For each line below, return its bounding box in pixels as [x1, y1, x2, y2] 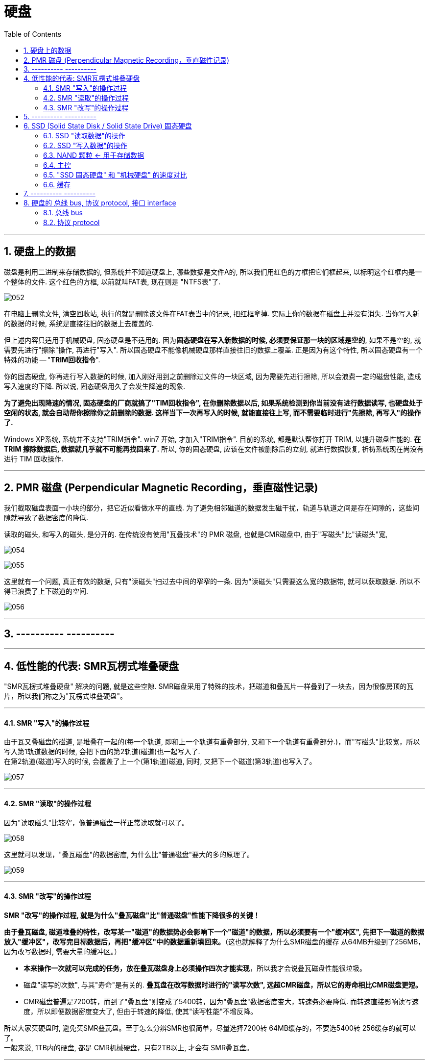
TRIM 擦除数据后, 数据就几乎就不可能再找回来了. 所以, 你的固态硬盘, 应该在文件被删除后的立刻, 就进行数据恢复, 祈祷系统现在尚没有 [4, 444, 424, 453]
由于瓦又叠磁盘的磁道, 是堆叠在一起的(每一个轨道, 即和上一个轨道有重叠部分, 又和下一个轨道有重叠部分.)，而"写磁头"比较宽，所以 [4, 737, 420, 746]
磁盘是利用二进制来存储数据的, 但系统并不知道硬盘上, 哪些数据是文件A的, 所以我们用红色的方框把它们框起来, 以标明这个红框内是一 [4, 267, 422, 276]
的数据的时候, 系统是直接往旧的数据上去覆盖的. [4, 319, 154, 328]
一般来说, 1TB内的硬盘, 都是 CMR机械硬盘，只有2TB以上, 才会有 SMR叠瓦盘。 [4, 1043, 253, 1052]
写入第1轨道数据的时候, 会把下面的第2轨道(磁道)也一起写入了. [4, 747, 200, 756]
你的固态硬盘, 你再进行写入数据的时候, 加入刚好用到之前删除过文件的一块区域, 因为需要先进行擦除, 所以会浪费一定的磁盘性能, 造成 [4, 372, 421, 380]
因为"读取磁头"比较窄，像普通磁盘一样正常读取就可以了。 [4, 818, 189, 827]
